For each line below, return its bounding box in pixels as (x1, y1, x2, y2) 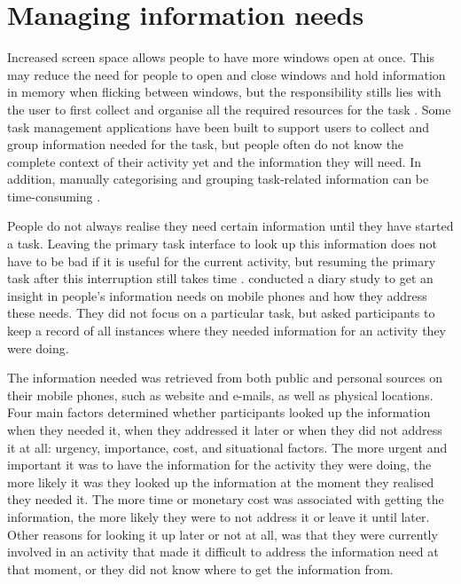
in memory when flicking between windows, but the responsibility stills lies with (7, 83, 441, 101)
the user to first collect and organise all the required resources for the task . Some (7, 99, 451, 118)
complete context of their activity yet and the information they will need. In (7, 152, 422, 170)
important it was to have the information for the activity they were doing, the (7, 455, 432, 474)
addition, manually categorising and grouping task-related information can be (7, 170, 429, 188)
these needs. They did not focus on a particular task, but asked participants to (7, 304, 435, 322)
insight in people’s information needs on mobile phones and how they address (7, 286, 427, 304)
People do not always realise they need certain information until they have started (7, 217, 454, 235)
